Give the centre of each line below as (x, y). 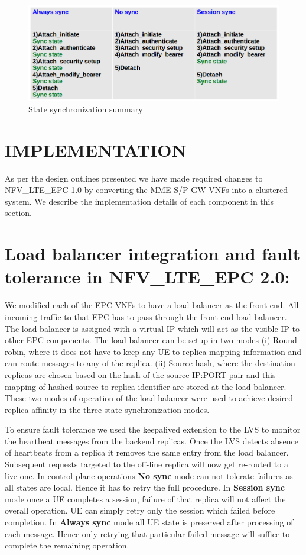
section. (18, 213)
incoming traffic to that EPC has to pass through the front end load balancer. (146, 316)
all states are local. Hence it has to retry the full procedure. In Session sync (145, 487)
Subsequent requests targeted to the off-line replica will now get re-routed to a (147, 464)
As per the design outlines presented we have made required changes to (134, 178)
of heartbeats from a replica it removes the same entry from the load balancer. (147, 452)
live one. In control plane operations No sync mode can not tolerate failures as (149, 475)
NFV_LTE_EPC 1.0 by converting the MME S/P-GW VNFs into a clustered (147, 190)
